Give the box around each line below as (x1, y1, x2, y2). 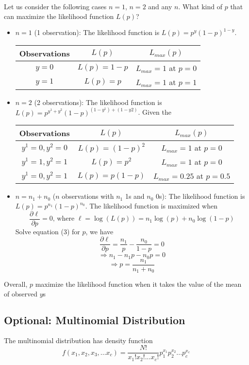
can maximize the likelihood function (4, 11, 114, 21)
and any (148, 1, 172, 11)
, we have (85, 226, 114, 236)
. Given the (138, 107, 171, 117)
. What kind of (178, 1, 223, 11)
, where (52, 215, 75, 223)
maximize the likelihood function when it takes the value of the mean (35, 279, 242, 289)
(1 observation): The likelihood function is (34, 27, 160, 37)
